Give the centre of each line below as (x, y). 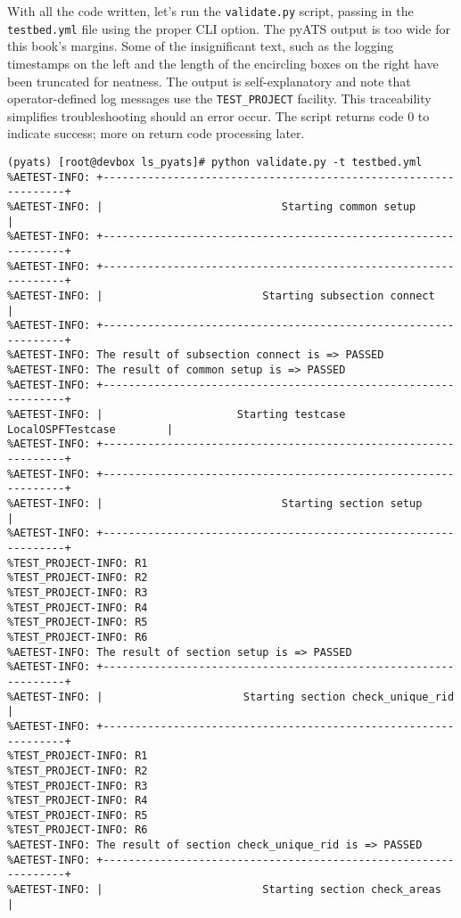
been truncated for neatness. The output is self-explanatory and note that (209, 81)
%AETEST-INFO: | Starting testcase (177, 415)
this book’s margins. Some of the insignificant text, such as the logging (201, 46)
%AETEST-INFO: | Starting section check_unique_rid (231, 697)
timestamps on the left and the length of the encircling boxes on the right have (223, 63)
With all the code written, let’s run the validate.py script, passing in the (210, 11)
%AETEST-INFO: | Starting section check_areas (224, 890)
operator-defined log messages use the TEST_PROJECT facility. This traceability (219, 98)
